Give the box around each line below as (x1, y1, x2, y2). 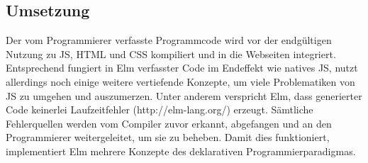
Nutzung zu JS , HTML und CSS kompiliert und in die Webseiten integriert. (6, 46, 336, 61)
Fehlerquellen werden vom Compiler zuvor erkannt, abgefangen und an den (6, 116, 332, 130)
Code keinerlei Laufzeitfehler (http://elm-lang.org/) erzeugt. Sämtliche (6, 102, 313, 117)
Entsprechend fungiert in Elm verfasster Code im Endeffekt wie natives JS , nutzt (6, 60, 358, 75)
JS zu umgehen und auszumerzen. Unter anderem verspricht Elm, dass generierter (6, 88, 362, 103)
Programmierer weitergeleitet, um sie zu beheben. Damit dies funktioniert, (6, 130, 330, 145)
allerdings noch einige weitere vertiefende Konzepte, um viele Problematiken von (6, 74, 355, 89)
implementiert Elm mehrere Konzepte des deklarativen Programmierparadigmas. (6, 143, 356, 158)
